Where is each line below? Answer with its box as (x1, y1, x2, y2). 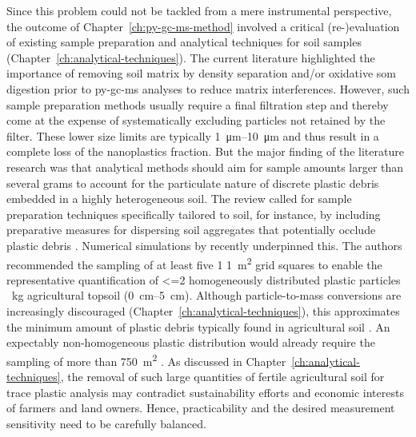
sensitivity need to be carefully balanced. (6, 415, 206, 431)
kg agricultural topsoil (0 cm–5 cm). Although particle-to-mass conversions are (11, 287, 402, 304)
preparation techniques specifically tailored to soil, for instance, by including (6, 205, 381, 222)
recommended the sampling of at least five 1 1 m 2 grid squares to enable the (6, 253, 382, 272)
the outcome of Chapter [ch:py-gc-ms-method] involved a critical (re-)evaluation (6, 18, 400, 34)
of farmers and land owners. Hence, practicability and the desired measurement (6, 399, 395, 416)
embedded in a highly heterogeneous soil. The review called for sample (6, 190, 352, 207)
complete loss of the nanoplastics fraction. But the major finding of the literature (6, 143, 404, 160)
